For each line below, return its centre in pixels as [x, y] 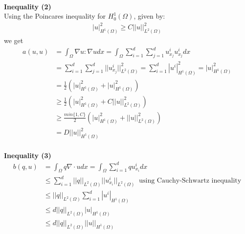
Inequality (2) [28, 6]
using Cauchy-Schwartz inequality [190, 181]
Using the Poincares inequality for [55, 16]
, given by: [149, 16]
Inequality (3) [28, 155]
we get [14, 40]
